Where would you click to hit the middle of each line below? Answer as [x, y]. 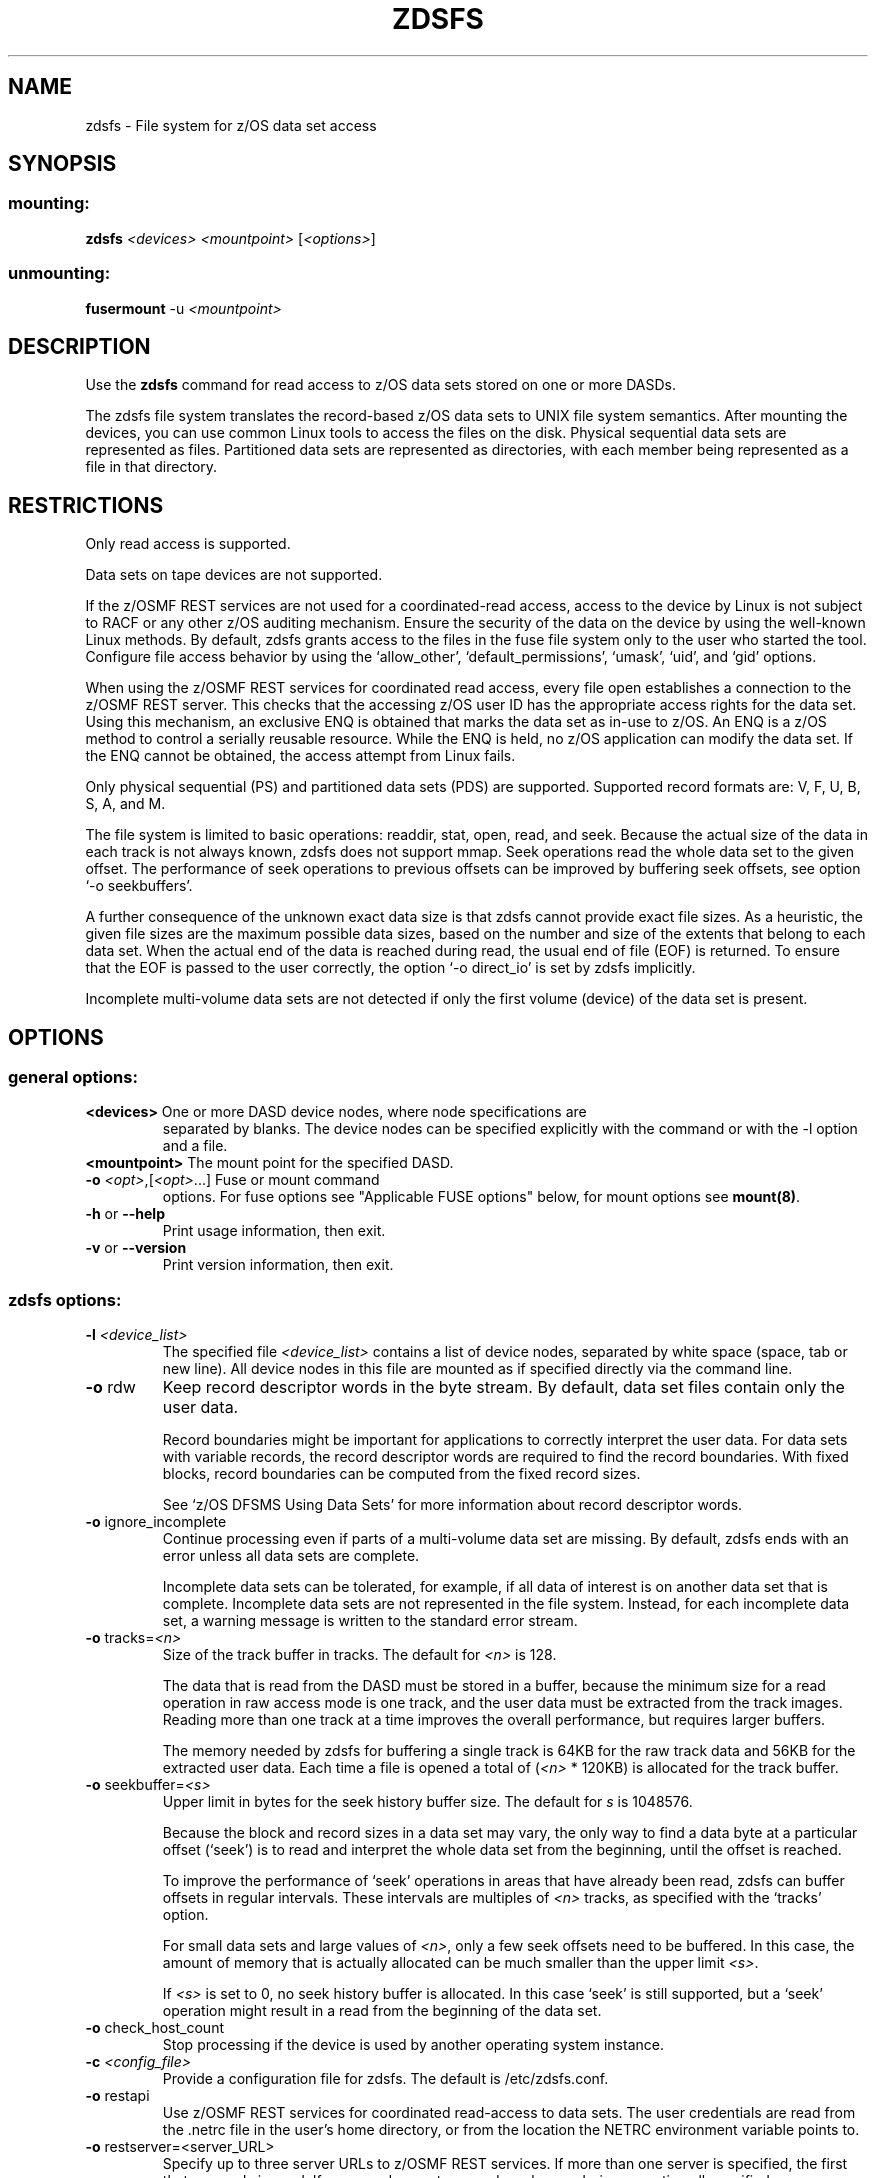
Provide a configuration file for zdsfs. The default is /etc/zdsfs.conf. [385, 2079]
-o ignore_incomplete [156, 1522]
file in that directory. [151, 467]
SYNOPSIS [62, 164]
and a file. [195, 1146]
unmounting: [59, 273]
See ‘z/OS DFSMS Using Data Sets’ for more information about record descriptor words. [452, 1505]
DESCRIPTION [79, 346]
